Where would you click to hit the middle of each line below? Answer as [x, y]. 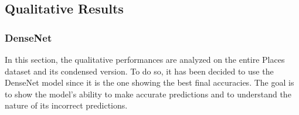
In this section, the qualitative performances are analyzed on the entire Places [145, 59]
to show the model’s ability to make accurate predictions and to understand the [148, 94]
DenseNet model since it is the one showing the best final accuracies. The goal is [149, 82]
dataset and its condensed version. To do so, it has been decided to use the [139, 71]
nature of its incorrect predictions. [66, 105]
